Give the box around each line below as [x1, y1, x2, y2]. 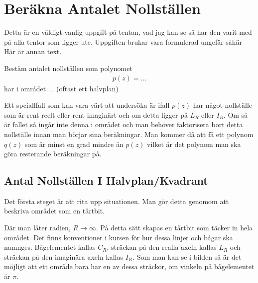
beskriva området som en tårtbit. [4, 206, 105, 216]
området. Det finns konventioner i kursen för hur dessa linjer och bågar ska [4, 232, 233, 242]
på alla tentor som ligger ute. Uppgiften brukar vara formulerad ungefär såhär [4, 36, 243, 47]
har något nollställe [193, 100, 253, 110]
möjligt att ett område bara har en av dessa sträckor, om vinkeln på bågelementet [4, 261, 255, 272]
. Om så [223, 109, 248, 120]
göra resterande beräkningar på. [4, 148, 102, 159]
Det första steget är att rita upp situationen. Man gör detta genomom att [4, 196, 229, 206]
